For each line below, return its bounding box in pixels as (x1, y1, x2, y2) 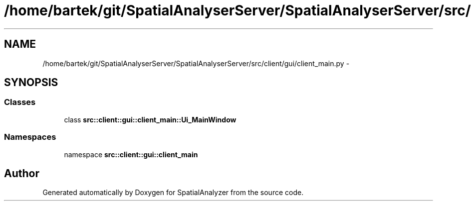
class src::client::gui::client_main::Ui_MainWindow (64, 115, 236, 124)
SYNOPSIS (4, 76, 58, 89)
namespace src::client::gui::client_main (64, 150, 198, 159)
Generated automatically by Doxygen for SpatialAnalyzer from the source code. (42, 188, 304, 197)
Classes (4, 97, 36, 107)
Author (4, 167, 39, 180)
